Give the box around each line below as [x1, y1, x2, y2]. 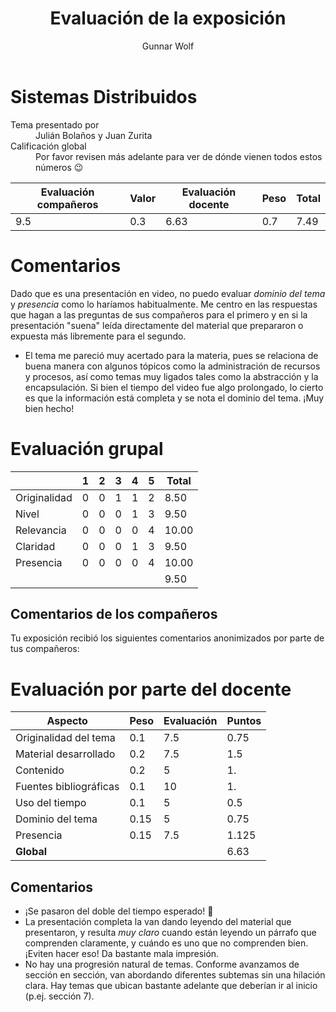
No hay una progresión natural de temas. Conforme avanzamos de [24, 958, 300, 971]
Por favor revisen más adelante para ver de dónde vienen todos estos [35, 150, 323, 162]
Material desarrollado [15, 747, 116, 761]
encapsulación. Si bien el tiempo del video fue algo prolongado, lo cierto [24, 381, 324, 393]
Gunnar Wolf [141, 40, 195, 52]
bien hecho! [24, 402, 75, 414]
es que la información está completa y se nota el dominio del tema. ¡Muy [24, 392, 325, 404]
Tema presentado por [10, 118, 100, 131]
